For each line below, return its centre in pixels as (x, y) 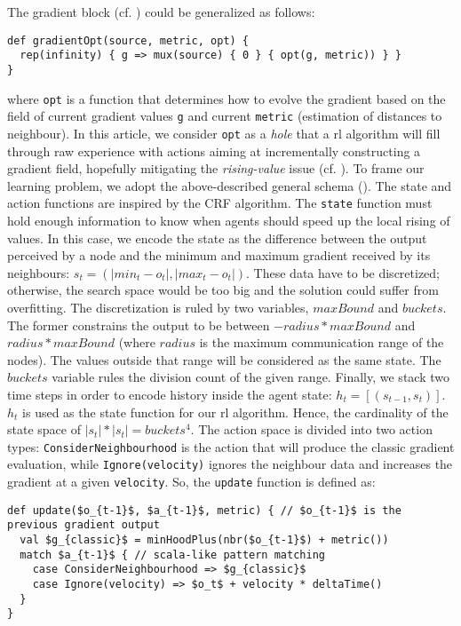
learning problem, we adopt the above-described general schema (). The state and (230, 185)
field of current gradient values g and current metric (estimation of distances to (225, 116)
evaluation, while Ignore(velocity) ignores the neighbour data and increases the (230, 464)
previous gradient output (83, 525)
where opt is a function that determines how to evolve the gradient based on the (227, 98)
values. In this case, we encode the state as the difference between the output (217, 238)
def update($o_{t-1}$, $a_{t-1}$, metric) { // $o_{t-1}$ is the (204, 510)
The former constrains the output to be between (139, 325)
